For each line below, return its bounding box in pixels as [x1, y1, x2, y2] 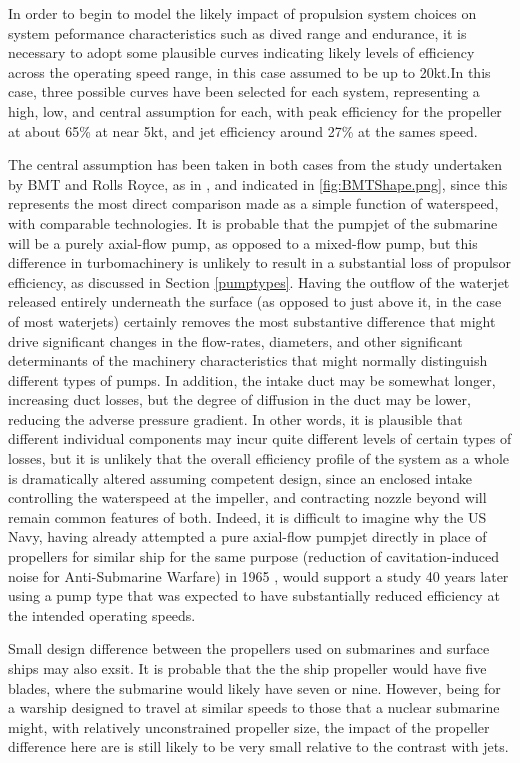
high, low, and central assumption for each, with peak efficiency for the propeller [8, 100, 502, 121]
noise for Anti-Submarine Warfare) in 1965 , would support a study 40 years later [8, 565, 509, 586]
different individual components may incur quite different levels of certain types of [8, 428, 512, 449]
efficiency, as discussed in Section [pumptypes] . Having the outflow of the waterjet [8, 271, 510, 292]
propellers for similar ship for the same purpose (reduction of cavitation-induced [8, 546, 500, 567]
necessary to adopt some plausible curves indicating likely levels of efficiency [8, 42, 475, 63]
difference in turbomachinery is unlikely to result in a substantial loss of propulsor [8, 252, 511, 273]
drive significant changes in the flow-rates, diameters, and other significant [8, 330, 463, 351]
